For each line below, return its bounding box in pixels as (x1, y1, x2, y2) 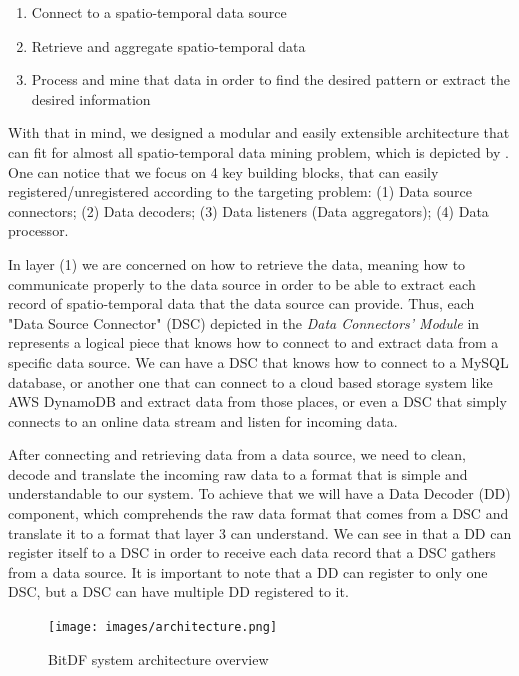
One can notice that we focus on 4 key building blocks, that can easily (8, 161, 439, 182)
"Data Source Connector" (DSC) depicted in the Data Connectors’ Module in (8, 312, 480, 333)
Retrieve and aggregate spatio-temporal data (31, 35, 306, 56)
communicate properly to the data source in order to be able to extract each (8, 273, 476, 294)
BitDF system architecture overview (48, 648, 269, 669)
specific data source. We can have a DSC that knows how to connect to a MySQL (8, 351, 509, 372)
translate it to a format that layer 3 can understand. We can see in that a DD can (8, 522, 512, 543)
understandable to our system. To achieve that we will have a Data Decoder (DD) (8, 483, 511, 504)
